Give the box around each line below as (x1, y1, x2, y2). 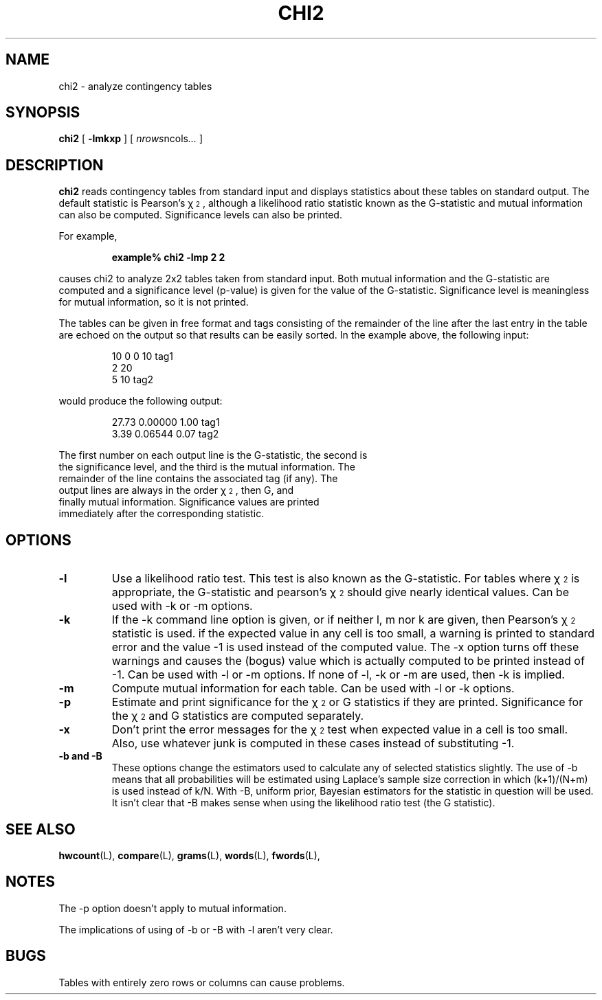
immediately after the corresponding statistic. (58, 508, 265, 520)
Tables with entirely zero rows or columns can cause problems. (58, 976, 345, 988)
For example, (58, 230, 118, 242)
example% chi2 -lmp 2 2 (111, 251, 225, 264)
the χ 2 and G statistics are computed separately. (111, 709, 364, 723)
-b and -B (58, 750, 102, 762)
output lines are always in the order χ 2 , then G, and (58, 484, 294, 497)
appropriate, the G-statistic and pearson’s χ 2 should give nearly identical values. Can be (111, 585, 569, 600)
